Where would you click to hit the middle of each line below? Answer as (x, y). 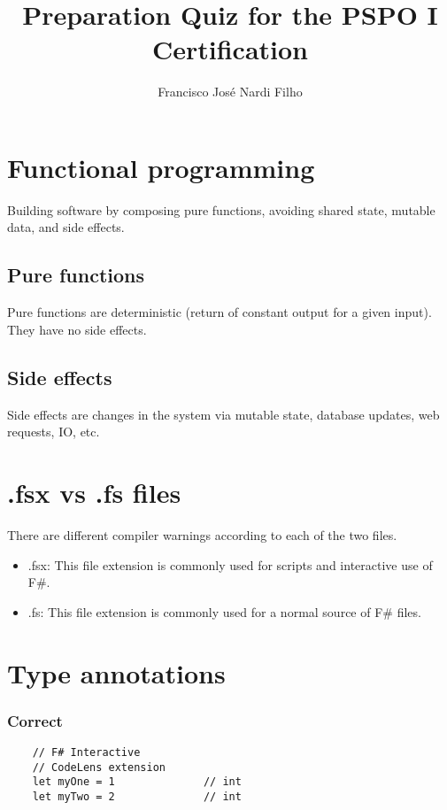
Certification (230, 49)
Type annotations (116, 672)
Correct (35, 720)
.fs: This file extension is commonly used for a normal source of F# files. (224, 611)
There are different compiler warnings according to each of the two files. (202, 534)
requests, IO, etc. (54, 432)
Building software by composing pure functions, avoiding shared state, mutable (221, 209)
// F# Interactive (86, 752)
